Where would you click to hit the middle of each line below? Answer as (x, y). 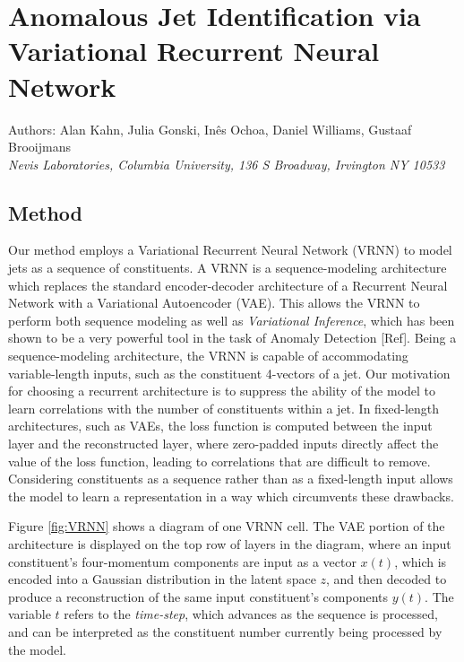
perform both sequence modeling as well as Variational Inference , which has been (232, 320)
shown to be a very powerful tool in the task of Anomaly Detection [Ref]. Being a (232, 338)
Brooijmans (39, 147)
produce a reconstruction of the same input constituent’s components (198, 596)
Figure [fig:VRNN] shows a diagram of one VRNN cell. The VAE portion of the (227, 526)
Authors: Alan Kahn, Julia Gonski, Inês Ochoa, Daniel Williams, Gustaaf (210, 129)
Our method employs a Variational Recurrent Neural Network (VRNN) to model (230, 250)
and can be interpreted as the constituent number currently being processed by (225, 631)
